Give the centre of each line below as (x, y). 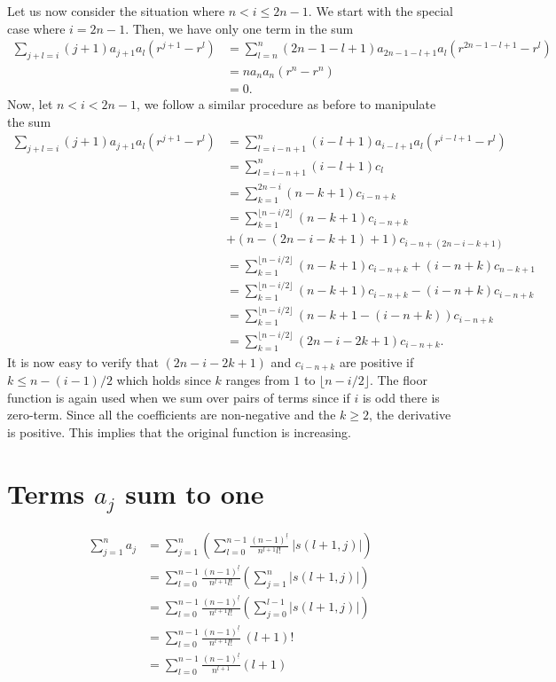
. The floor (398, 380)
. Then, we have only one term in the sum (239, 28)
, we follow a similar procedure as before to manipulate (286, 104)
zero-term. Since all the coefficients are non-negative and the (172, 415)
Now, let (30, 104)
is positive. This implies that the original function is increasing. (179, 431)
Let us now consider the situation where (116, 11)
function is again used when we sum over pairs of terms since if (179, 397)
